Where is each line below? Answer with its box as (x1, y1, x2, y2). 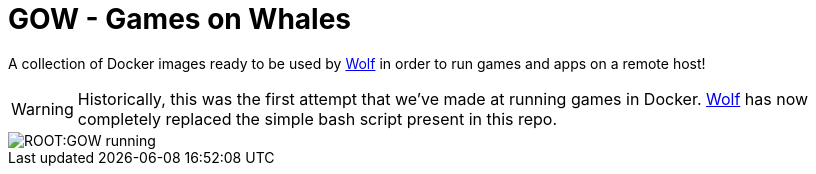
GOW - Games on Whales (8, 2, 352, 36)
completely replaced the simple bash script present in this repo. (77, 108, 558, 129)
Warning (11, 98, 74, 119)
